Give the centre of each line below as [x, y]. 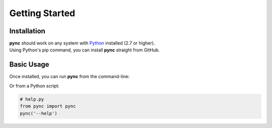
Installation [27, 31]
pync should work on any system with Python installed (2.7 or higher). [82, 43]
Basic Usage [29, 65]
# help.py [32, 99]
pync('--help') [39, 113]
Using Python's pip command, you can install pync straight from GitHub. [85, 50]
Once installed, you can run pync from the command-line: [70, 77]
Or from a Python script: [35, 86]
